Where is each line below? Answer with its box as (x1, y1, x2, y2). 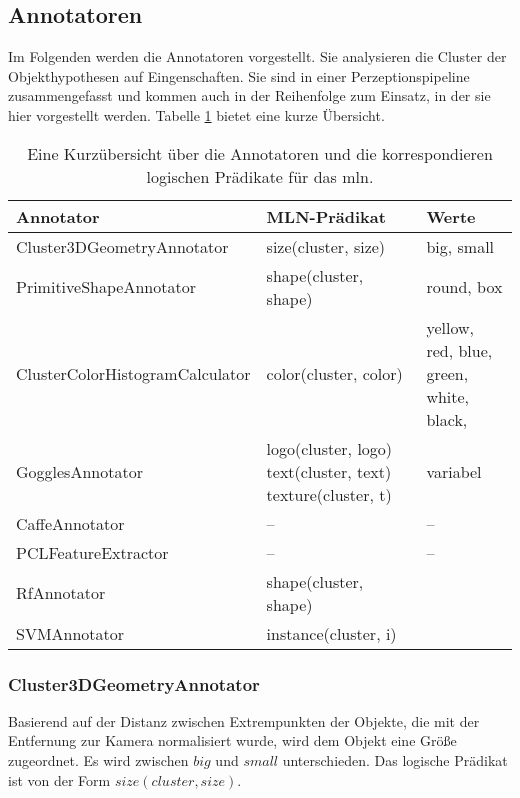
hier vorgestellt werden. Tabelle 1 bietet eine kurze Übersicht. (8, 104, 385, 125)
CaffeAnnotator (16, 511, 125, 535)
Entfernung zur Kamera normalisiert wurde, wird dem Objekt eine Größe (8, 730, 457, 751)
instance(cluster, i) (266, 621, 397, 645)
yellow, (426, 315, 474, 339)
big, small (426, 234, 495, 258)
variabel (426, 459, 482, 483)
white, (426, 384, 470, 408)
